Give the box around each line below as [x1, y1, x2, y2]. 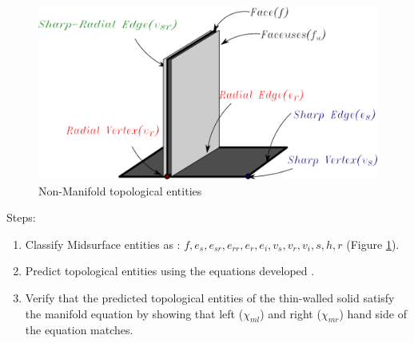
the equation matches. [25, 321, 133, 338]
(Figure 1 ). [346, 235, 400, 252]
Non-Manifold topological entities [38, 182, 202, 199]
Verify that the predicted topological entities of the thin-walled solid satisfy [25, 289, 395, 306]
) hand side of [339, 305, 407, 321]
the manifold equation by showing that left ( [25, 305, 244, 321]
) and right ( [260, 305, 321, 321]
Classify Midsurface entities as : [25, 235, 181, 252]
